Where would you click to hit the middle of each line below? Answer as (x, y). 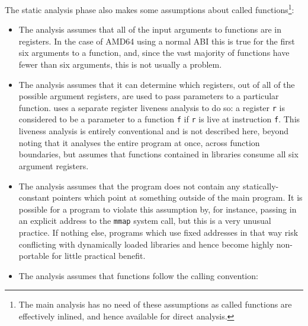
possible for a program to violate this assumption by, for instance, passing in (158, 209)
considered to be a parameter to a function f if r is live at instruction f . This (159, 119)
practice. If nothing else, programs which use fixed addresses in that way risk (158, 232)
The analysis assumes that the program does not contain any (129, 186)
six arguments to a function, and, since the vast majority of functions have (154, 53)
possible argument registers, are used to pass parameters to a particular (149, 96)
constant (34, 197)
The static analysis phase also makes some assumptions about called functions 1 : (150, 9)
